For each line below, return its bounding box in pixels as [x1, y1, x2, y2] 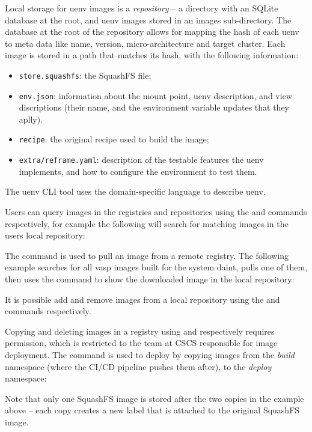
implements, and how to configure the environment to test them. [19, 165, 257, 177]
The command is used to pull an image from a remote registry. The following [5, 249, 289, 261]
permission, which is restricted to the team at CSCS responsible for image [5, 336, 278, 349]
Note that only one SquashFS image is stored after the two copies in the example [5, 392, 304, 404]
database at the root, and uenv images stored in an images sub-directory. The [5, 13, 292, 26]
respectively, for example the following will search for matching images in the [5, 217, 289, 230]
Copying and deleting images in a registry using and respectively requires [5, 324, 275, 337]
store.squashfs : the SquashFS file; [19, 68, 151, 81]
